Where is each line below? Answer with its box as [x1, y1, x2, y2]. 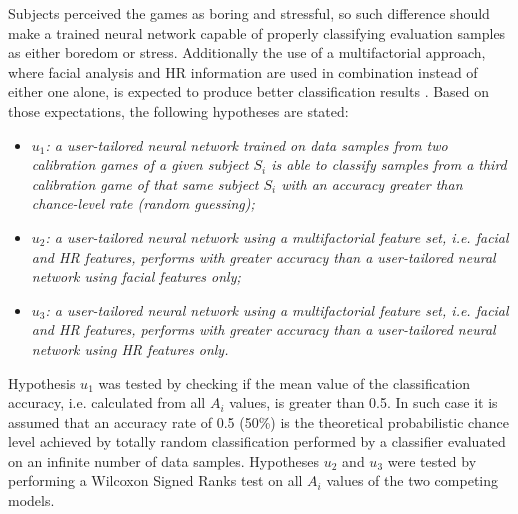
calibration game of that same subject [31, 173, 259, 194]
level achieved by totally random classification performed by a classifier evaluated [8, 431, 506, 452]
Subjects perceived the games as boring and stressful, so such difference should [8, 3, 490, 23]
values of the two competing [326, 470, 498, 491]
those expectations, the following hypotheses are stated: [8, 100, 349, 121]
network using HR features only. [31, 338, 229, 359]
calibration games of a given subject [31, 154, 249, 175]
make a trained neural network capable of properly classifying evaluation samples [8, 22, 506, 43]
